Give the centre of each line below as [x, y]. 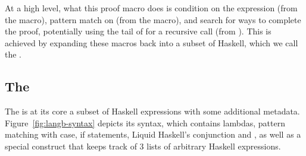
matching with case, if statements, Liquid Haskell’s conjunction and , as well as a [153, 134]
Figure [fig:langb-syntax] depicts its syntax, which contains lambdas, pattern [145, 122]
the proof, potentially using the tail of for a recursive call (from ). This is [138, 31]
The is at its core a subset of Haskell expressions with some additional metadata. [152, 111]
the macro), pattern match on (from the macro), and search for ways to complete [153, 19]
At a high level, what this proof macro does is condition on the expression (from [151, 8]
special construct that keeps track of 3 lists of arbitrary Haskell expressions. [143, 146]
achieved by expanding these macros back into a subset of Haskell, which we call [152, 42]
